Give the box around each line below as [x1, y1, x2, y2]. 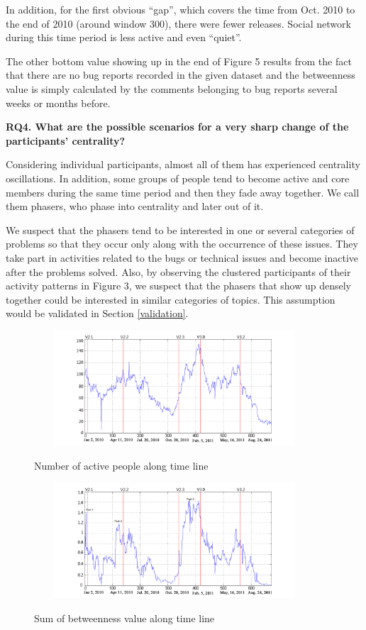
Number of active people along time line [34, 458, 209, 472]
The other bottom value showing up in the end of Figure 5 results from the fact [6, 53, 352, 68]
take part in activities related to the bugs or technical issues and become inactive [6, 250, 359, 265]
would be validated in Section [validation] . [6, 306, 189, 321]
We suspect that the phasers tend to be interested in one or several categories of [6, 222, 355, 237]
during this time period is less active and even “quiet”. [6, 30, 242, 45]
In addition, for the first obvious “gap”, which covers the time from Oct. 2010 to [6, 2, 355, 16]
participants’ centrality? [6, 133, 126, 148]
